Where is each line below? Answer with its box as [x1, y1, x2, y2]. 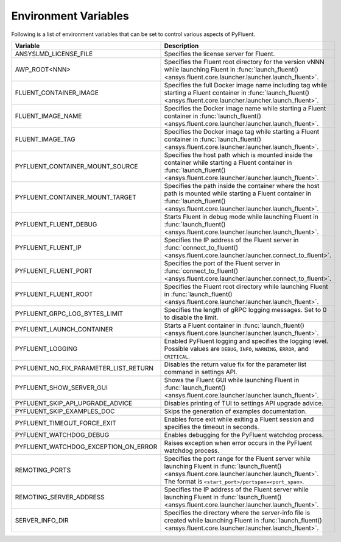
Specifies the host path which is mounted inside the [164, 150, 313, 159]
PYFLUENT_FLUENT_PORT [15, 266, 93, 275]
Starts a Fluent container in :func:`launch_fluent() [164, 321, 304, 330]
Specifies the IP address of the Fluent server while [164, 485, 309, 494]
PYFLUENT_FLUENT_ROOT [15, 290, 94, 298]
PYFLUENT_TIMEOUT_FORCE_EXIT [15, 419, 117, 427]
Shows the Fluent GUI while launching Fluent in [164, 375, 300, 384]
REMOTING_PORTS [15, 466, 71, 474]
